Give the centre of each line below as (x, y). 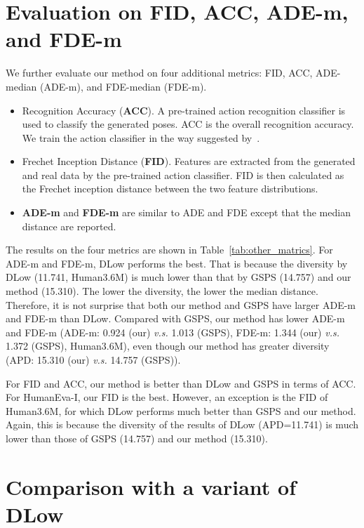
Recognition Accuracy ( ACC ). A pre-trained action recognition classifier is (184, 110)
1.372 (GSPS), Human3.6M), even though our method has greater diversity (168, 346)
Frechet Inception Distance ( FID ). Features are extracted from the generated (189, 161)
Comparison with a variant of (151, 486)
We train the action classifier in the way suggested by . (141, 137)
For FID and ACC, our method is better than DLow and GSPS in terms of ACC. (181, 383)
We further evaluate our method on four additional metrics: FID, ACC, (159, 73)
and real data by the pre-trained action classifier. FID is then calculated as (183, 174)
